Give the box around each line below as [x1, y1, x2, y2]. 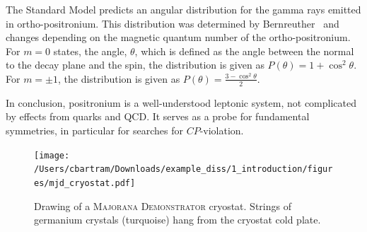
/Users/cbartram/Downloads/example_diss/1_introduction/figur [34, 164, 333, 175]
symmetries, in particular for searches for [6, 122, 183, 137]
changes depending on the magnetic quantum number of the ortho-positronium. [6, 30, 351, 45]
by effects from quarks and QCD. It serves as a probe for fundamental [6, 109, 310, 124]
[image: [34, 150, 70, 161]
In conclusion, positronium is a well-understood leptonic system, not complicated [6, 95, 356, 110]
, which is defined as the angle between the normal [134, 43, 354, 58]
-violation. [199, 122, 244, 137]
